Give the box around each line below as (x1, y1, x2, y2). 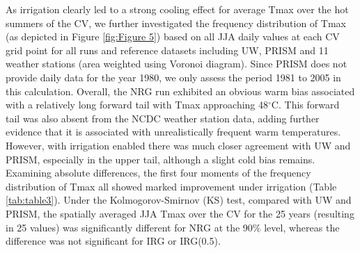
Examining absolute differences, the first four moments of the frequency (6, 165, 311, 180)
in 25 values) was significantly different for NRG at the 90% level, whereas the (6, 220, 340, 234)
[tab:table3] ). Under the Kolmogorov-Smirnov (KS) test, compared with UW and (6, 193, 352, 207)
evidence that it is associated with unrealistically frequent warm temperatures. (6, 124, 341, 139)
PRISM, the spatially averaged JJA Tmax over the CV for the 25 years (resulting (6, 206, 354, 220)
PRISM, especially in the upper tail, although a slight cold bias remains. (6, 152, 315, 166)
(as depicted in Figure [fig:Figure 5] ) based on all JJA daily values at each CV (6, 29, 340, 44)
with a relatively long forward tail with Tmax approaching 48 (6, 97, 269, 112)
